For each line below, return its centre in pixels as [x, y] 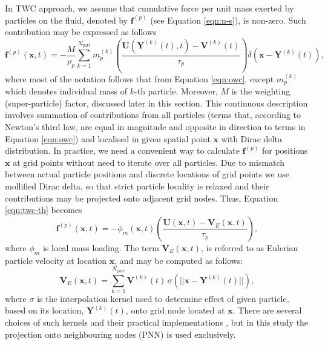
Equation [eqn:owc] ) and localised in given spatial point [108, 138]
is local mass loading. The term [101, 247]
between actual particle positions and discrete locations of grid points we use [147, 174]
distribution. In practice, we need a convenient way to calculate [122, 150]
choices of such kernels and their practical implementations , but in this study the [157, 322]
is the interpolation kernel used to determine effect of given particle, [163, 298]
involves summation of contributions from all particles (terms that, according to [153, 115]
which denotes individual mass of [66, 91]
